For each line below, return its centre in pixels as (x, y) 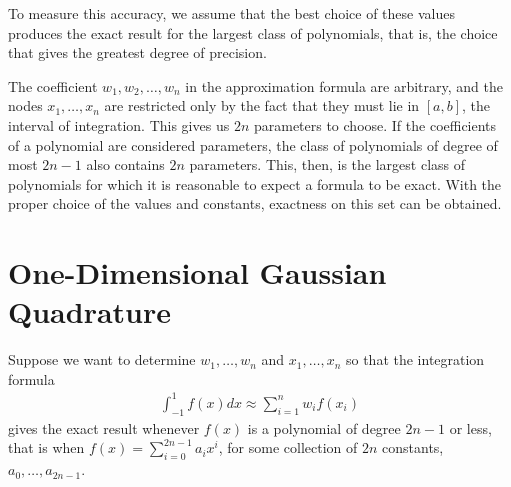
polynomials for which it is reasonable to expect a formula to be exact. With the (255, 183)
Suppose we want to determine (102, 359)
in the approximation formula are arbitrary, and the (344, 85)
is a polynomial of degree (324, 427)
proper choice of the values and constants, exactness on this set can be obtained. (255, 203)
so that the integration (415, 359)
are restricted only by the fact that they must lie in (262, 105)
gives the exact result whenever (104, 427)
